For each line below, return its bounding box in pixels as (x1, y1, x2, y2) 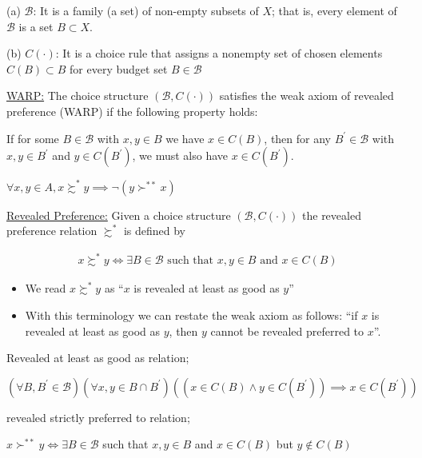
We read (25, 280, 66, 297)
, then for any (264, 129, 331, 146)
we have (165, 129, 205, 146)
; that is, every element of (272, 2, 397, 18)
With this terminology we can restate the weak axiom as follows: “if (25, 306, 358, 323)
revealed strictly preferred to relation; (6, 408, 190, 425)
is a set (18, 18, 54, 34)
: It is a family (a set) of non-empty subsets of (33, 2, 259, 18)
